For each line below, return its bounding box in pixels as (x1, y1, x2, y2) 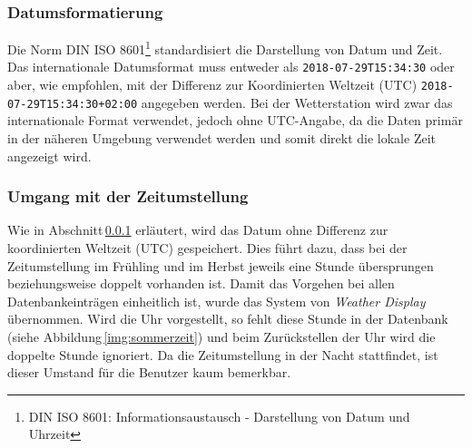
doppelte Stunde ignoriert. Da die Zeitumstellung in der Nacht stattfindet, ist (7, 345, 438, 364)
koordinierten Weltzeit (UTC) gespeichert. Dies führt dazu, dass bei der (7, 239, 408, 258)
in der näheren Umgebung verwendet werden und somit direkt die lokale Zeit (7, 129, 436, 148)
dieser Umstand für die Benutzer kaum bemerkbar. (7, 363, 291, 382)
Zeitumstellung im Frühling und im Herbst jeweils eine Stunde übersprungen (7, 256, 434, 275)
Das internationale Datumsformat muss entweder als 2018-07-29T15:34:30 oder (7, 57, 455, 76)
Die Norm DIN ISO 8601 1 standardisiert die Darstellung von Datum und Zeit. (7, 37, 443, 58)
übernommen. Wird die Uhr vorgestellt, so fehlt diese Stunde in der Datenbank (7, 309, 448, 328)
